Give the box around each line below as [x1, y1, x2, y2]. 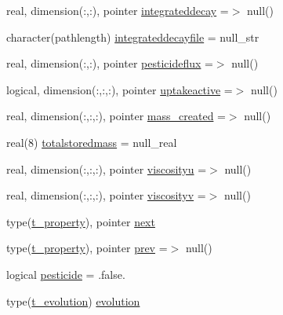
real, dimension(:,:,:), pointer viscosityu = [6, 160, 207, 177]
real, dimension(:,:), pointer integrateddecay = [6, 2, 229, 18]
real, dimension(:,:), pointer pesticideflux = [6, 55, 213, 71]
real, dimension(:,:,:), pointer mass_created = [6, 108, 226, 124]
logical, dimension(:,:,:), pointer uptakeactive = [6, 81, 233, 97]
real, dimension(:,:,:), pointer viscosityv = [6, 187, 206, 203]
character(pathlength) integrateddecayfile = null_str [6, 28, 259, 45]
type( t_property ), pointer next [6, 213, 155, 229]
